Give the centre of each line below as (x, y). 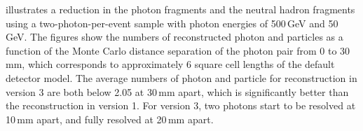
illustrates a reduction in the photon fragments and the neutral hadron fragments (180, 9)
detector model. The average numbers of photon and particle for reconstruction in (181, 77)
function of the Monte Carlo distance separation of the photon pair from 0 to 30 (178, 50)
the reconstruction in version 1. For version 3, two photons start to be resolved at (181, 105)
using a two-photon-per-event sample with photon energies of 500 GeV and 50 (172, 23)
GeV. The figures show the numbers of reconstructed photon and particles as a (174, 37)
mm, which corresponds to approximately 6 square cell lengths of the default (170, 64)
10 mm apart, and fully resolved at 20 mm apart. (110, 119)
